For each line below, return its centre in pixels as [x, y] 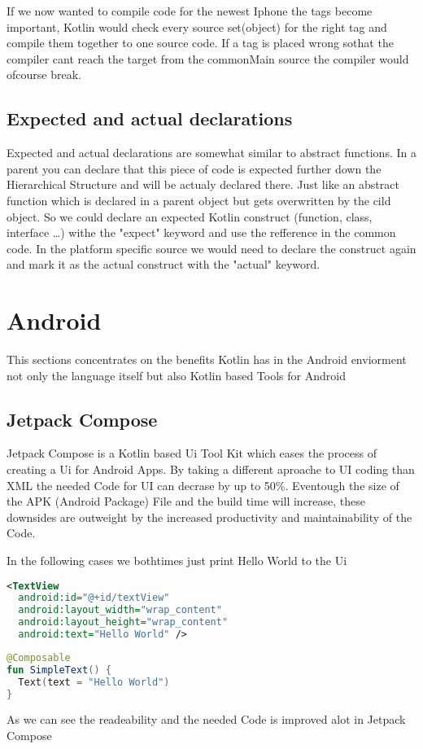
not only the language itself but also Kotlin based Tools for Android [176, 375]
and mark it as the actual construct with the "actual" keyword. [164, 264]
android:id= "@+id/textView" [94, 598]
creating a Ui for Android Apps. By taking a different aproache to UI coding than [211, 469]
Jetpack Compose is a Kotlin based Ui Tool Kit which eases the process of [192, 453]
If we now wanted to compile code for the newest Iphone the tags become [190, 11]
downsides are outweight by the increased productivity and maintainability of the [209, 517]
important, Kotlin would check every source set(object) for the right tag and [197, 26]
